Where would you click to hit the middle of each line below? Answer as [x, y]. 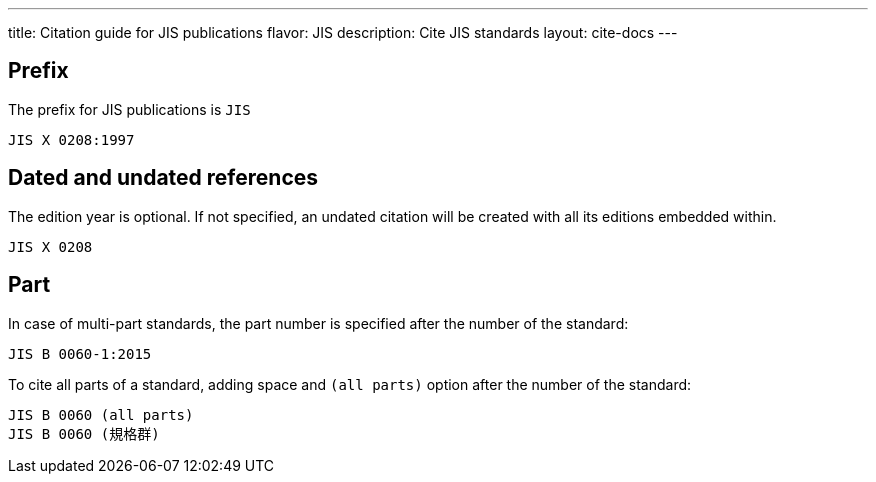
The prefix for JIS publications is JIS [129, 109]
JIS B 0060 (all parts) [101, 414]
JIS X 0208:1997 [71, 139]
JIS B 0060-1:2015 [80, 353]
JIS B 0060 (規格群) [84, 433]
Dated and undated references [163, 178]
